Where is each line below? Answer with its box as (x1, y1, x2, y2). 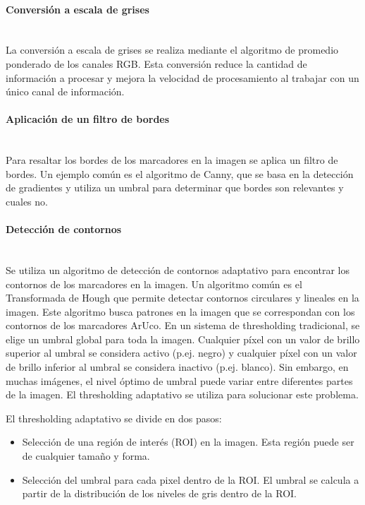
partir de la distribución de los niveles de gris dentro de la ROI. (22, 486, 297, 501)
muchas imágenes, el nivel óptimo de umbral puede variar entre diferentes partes (6, 373, 353, 388)
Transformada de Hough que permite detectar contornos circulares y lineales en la (6, 290, 359, 305)
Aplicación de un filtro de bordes (6, 112, 170, 126)
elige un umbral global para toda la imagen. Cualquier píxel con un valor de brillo (6, 331, 360, 346)
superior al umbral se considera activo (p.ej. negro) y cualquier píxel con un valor (6, 345, 357, 360)
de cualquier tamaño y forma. (22, 448, 150, 463)
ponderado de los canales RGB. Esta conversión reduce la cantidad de (6, 56, 307, 71)
